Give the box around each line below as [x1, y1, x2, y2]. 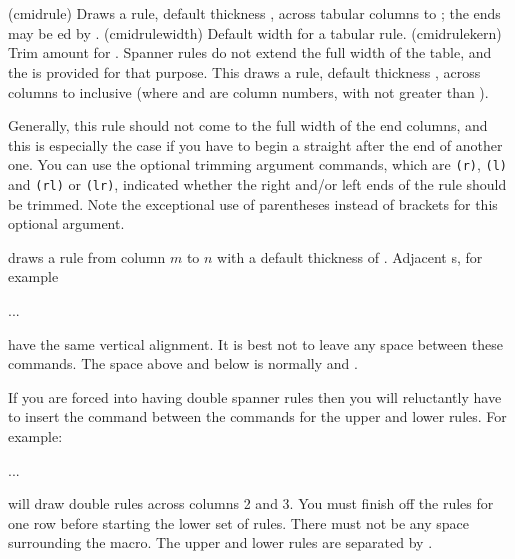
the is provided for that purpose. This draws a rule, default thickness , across [8, 61, 481, 82]
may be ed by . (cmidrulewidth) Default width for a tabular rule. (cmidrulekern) [8, 22, 502, 43]
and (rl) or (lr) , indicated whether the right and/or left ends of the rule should [8, 174, 507, 194]
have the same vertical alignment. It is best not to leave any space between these [8, 333, 503, 354]
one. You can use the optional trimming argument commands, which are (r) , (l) [8, 154, 508, 175]
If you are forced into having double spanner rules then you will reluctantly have [8, 386, 502, 407]
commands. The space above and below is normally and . [8, 353, 358, 374]
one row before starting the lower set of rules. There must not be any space [8, 512, 470, 533]
